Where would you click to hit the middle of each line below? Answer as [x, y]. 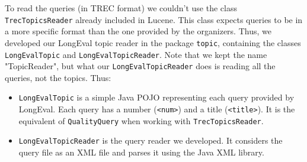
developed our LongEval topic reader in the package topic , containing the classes [153, 42]
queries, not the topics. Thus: [58, 77]
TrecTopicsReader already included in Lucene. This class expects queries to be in [154, 19]
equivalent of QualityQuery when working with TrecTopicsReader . [141, 120]
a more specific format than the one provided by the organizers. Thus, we [138, 31]
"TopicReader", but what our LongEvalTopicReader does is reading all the [140, 66]
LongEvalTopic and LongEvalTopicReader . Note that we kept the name [136, 54]
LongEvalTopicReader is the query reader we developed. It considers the [151, 140]
